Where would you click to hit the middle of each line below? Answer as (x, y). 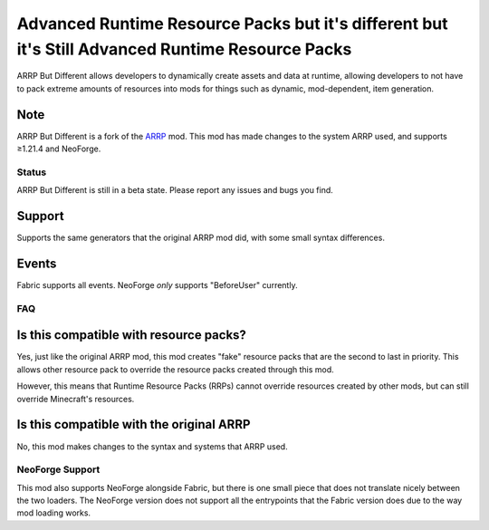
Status (32, 172)
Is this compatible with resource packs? (131, 335)
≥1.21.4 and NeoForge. (59, 149)
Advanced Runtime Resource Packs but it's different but (232, 24)
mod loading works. (53, 513)
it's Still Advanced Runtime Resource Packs (184, 49)
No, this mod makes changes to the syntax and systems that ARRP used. (153, 446)
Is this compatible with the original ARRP (134, 424)
